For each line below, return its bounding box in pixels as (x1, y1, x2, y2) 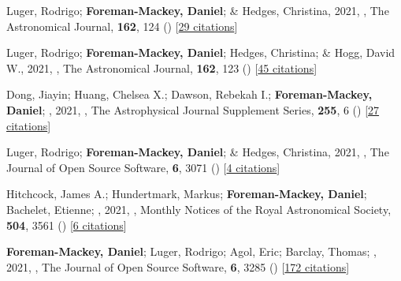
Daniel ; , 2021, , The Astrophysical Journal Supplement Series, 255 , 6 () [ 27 (6, 101, 380, 118)
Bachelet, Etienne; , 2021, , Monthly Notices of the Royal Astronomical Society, (6, 200, 392, 217)
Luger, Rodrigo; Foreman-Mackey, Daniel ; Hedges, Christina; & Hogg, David (6, 44, 395, 61)
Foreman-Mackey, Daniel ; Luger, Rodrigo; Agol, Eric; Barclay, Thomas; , (6, 243, 377, 260)
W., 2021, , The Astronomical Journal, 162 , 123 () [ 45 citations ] (6, 59, 317, 76)
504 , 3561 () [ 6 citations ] (6, 216, 127, 233)
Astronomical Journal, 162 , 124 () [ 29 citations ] (6, 17, 238, 34)
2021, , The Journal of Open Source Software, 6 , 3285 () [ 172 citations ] (6, 258, 350, 275)
